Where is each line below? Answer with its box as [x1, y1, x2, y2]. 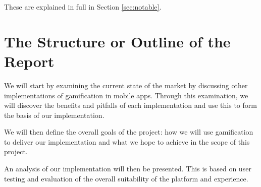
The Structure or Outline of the [4, 31, 231, 51]
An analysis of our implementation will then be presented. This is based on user [4, 163, 251, 174]
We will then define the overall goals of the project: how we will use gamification [4, 127, 253, 137]
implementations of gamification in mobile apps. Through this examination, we [4, 90, 248, 100]
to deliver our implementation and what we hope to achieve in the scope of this [4, 136, 250, 147]
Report [4, 50, 55, 71]
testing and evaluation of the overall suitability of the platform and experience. [4, 173, 248, 183]
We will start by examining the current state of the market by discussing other [4, 80, 248, 90]
